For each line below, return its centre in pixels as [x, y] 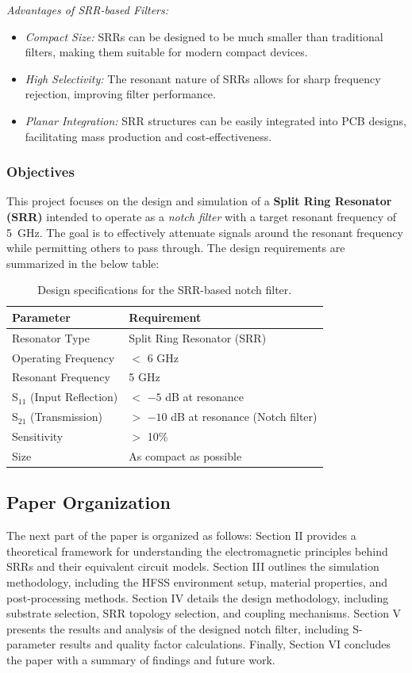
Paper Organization [89, 502]
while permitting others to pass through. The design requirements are [176, 248]
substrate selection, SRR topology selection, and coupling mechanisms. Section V [204, 613]
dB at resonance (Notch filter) [244, 417]
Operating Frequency [64, 357]
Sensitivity [38, 436]
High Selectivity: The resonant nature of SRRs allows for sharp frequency [203, 78]
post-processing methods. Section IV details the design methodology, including [198, 597]
